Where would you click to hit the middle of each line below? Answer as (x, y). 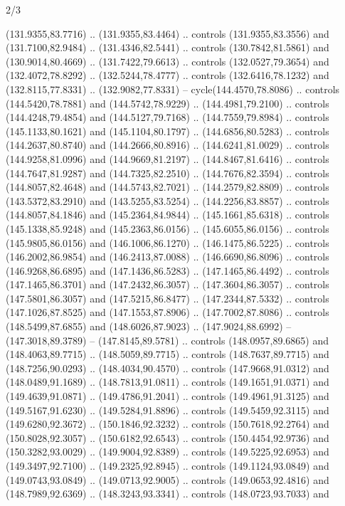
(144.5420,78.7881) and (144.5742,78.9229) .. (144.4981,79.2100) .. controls (168, 103)
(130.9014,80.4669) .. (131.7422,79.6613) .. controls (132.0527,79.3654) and (168, 61)
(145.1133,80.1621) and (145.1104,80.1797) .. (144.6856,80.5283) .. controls (168, 131)
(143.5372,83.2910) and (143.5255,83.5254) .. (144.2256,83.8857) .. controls (168, 200)
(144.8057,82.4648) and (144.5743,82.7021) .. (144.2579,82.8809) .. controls (168, 187)
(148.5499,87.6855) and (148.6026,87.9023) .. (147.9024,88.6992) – (149, 326)
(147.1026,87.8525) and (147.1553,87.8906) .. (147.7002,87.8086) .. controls (168, 312)
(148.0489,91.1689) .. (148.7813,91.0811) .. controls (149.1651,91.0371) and (168, 382)
